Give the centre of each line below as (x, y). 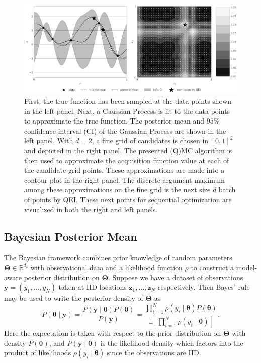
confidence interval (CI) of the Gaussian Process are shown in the (125, 130)
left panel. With (49, 140)
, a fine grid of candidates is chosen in (150, 140)
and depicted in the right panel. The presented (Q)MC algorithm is (128, 150)
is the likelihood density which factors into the (172, 343)
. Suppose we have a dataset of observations (176, 277)
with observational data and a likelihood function (106, 267)
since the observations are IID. (154, 353)
